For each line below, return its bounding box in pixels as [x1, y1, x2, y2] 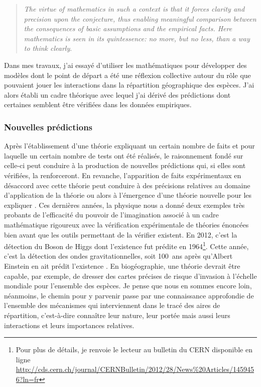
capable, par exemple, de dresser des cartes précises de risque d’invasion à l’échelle [4, 270, 257, 281]
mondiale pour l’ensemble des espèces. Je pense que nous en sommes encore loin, [4, 280, 252, 291]
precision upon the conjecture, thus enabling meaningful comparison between [24, 13, 256, 24]
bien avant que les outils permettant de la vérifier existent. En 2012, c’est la [4, 229, 237, 240]
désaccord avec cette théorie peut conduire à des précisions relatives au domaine [4, 180, 250, 190]
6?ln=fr [16, 373, 39, 384]
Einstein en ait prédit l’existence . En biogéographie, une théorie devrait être [4, 260, 240, 271]
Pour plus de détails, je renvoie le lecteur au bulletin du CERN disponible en [16, 344, 252, 355]
